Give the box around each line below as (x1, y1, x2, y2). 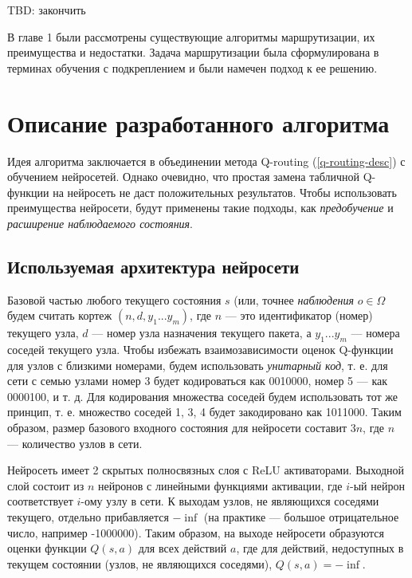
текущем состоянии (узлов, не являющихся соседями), (7, 555, 273, 572)
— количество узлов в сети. (7, 434, 143, 451)
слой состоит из (7, 477, 84, 493)
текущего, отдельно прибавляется (7, 509, 169, 525)
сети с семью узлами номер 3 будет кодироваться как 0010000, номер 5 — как (7, 372, 388, 389)
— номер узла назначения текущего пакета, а (92, 324, 312, 341)
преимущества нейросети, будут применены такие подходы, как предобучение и (7, 199, 394, 216)
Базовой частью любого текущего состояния (7, 291, 222, 308)
